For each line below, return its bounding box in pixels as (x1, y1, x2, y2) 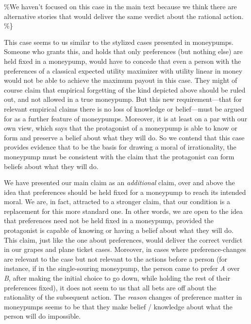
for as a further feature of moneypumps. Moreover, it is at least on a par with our (4, 113, 248, 123)
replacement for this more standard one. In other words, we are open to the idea (4, 206, 243, 216)
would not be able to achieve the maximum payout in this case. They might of (4, 75, 237, 85)
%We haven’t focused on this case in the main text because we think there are (4, 1, 237, 11)
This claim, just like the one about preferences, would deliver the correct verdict (4, 234, 243, 245)
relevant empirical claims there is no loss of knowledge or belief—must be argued (4, 103, 244, 114)
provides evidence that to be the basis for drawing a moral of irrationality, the (4, 142, 236, 152)
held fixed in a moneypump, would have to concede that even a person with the (4, 56, 241, 66)
